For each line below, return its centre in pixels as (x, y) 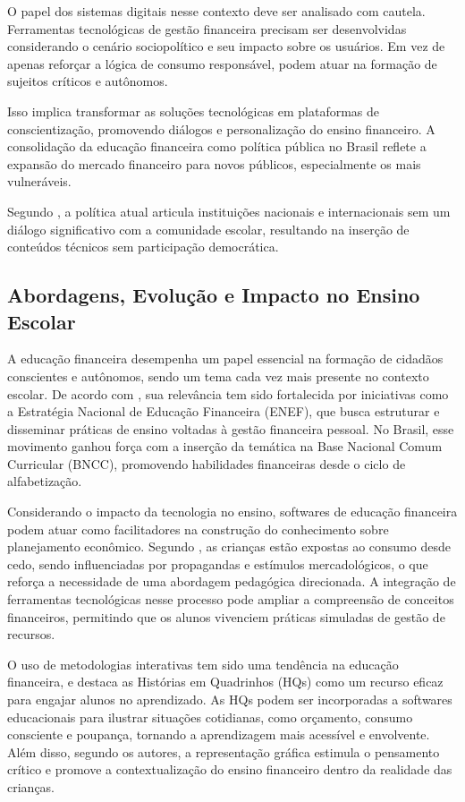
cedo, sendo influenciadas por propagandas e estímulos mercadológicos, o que (218, 563)
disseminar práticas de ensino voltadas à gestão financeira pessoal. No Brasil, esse (231, 428)
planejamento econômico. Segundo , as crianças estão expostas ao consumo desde (229, 546)
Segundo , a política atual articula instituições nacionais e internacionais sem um (229, 211)
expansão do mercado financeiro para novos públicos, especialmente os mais (214, 163)
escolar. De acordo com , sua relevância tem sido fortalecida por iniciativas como (228, 393)
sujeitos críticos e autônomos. (88, 81)
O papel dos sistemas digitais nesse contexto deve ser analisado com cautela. (216, 11)
